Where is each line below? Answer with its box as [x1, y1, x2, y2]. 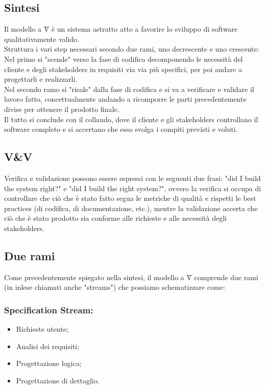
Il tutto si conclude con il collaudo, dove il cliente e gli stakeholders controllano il [4, 113, 258, 124]
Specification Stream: [4, 303, 93, 316]
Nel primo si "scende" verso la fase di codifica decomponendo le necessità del [4, 53, 243, 64]
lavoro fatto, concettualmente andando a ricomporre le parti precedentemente [4, 94, 247, 104]
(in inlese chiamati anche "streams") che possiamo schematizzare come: [4, 282, 225, 292]
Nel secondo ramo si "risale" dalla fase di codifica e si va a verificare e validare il [4, 83, 254, 94]
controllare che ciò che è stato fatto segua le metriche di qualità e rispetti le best [4, 193, 256, 203]
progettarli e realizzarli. [4, 74, 78, 84]
